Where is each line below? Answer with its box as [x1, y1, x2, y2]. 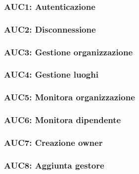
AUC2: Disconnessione [4, 23, 96, 35]
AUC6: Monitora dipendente [4, 114, 121, 126]
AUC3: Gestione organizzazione [4, 45, 133, 58]
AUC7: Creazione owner [4, 136, 103, 148]
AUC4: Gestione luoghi [4, 68, 98, 81]
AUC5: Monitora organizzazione [4, 91, 135, 103]
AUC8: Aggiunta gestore [4, 159, 104, 171]
